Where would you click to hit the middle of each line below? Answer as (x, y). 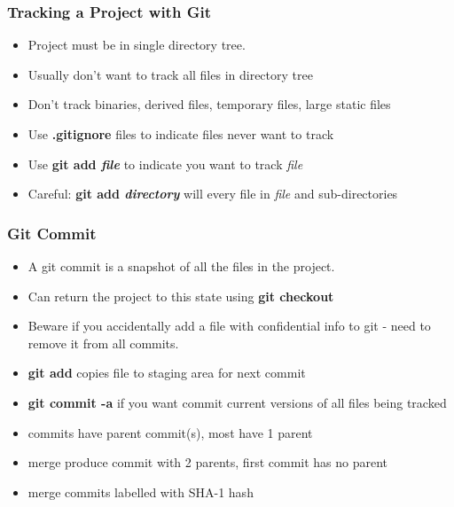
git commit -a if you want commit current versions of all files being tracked (237, 402)
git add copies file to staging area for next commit (167, 373)
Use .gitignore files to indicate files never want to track (181, 134)
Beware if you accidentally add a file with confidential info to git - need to (229, 326)
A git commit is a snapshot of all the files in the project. (181, 266)
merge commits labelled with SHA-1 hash (141, 491)
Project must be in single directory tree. (137, 45)
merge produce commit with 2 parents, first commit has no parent (208, 462)
